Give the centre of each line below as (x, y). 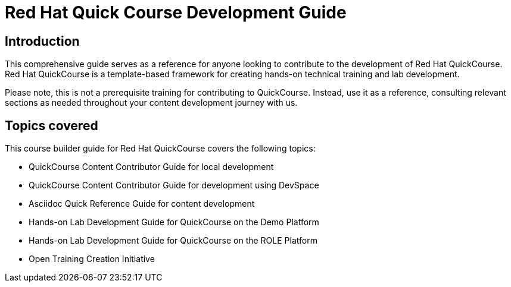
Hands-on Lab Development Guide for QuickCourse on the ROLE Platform (173, 241)
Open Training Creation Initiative (92, 259)
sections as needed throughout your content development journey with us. (151, 103)
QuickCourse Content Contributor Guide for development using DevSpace (174, 185)
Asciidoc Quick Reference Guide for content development (142, 204)
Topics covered (52, 125)
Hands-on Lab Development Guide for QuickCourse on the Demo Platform (174, 222)
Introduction (42, 41)
